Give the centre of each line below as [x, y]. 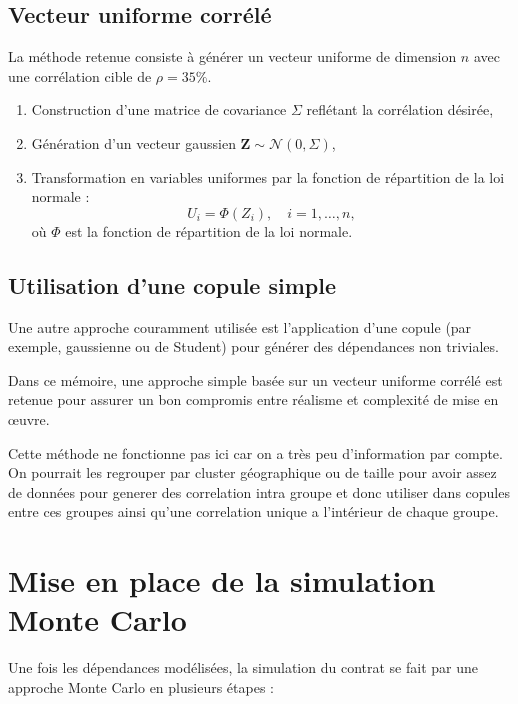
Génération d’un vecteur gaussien [133, 142]
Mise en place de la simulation [222, 580]
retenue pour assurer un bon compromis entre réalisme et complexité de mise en [253, 399]
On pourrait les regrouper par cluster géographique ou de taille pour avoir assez [252, 472]
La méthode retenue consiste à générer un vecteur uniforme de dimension [232, 56]
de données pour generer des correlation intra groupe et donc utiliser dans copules [259, 491]
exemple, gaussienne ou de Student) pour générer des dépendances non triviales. [253, 346]
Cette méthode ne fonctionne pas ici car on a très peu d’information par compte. [255, 452]
